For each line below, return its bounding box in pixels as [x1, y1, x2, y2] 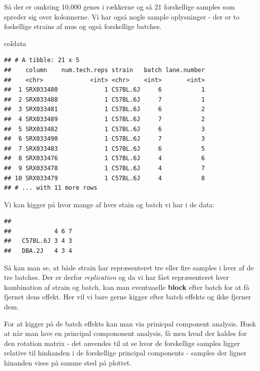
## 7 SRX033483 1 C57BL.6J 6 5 [4, 145, 205, 152]
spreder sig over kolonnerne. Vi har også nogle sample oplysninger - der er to [4, 11, 240, 22]
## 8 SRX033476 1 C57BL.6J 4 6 [4, 155, 205, 162]
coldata [4, 38, 27, 48]
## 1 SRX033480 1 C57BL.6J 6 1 [4, 86, 205, 94]
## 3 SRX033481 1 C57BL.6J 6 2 [4, 106, 205, 113]
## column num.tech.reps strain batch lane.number [4, 66, 205, 74]
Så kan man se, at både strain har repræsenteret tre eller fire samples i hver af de [4, 262, 254, 272]
